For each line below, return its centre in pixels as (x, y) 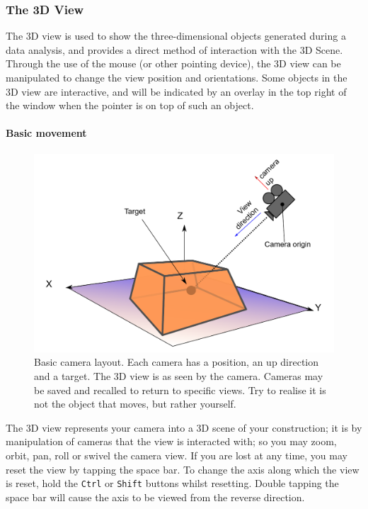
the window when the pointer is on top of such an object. (130, 105)
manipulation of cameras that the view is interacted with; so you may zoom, (171, 441)
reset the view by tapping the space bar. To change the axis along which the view (183, 469)
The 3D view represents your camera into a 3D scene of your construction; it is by (184, 427)
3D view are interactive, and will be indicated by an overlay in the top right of (176, 91)
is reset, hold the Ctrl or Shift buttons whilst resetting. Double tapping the (172, 483)
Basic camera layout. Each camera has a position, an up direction (177, 362)
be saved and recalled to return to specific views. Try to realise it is (180, 390)
